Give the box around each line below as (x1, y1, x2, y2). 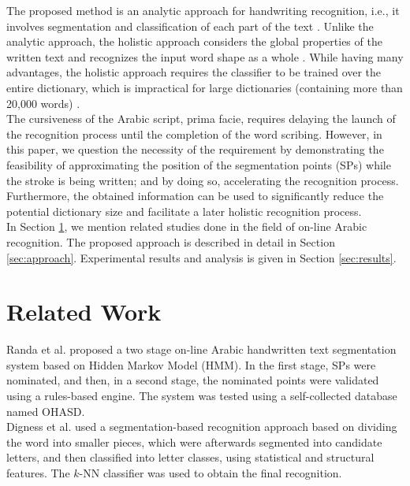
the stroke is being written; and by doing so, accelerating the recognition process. (6, 172, 399, 188)
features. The (6, 464, 70, 480)
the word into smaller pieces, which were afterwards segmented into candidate (6, 433, 382, 450)
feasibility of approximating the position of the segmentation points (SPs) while (6, 156, 391, 173)
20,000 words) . (6, 95, 80, 111)
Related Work (6, 295, 162, 328)
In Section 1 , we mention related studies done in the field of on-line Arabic (6, 218, 367, 235)
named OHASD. (6, 403, 85, 419)
